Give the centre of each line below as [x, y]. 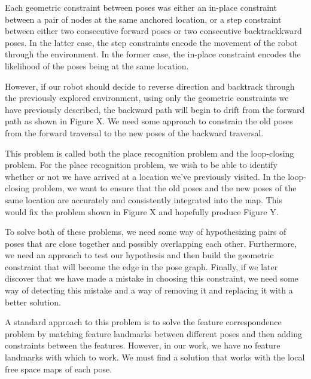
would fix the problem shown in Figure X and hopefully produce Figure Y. [142, 211]
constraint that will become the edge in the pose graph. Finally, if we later [141, 266]
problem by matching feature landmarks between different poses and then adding [154, 333]
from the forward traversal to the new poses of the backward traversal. [134, 132]
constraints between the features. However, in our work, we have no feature [143, 345]
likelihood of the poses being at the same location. [97, 65]
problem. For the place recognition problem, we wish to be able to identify [141, 165]
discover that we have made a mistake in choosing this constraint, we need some [152, 278]
